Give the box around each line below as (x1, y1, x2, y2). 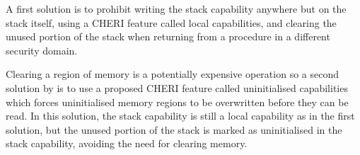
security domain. (6, 42, 78, 57)
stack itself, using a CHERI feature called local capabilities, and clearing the (6, 15, 337, 30)
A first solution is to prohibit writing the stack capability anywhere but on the (6, 1, 347, 16)
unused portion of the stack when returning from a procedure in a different (6, 29, 330, 44)
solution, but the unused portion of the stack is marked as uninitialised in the (6, 122, 342, 137)
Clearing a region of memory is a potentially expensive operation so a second (6, 67, 339, 81)
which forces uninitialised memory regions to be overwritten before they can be (6, 94, 349, 109)
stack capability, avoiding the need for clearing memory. (6, 136, 248, 151)
